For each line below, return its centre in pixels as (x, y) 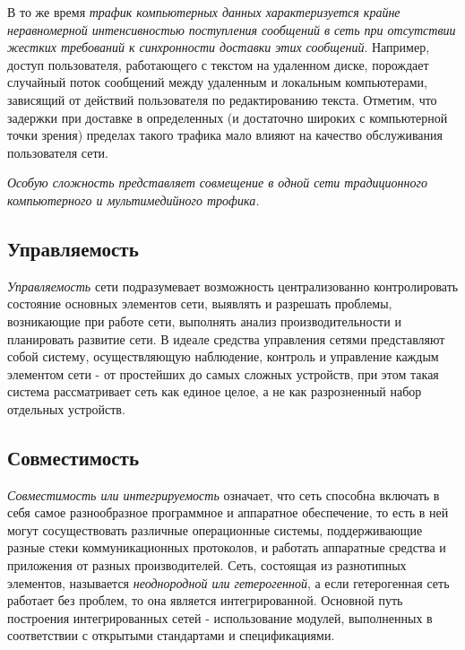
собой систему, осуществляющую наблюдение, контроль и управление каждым (223, 356)
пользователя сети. (58, 152)
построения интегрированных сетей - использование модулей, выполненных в (220, 617)
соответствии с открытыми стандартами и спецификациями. (171, 635)
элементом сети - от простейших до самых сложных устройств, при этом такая (223, 373)
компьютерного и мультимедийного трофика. (133, 199)
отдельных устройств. (66, 408)
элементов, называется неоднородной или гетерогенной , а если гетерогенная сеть (228, 582)
